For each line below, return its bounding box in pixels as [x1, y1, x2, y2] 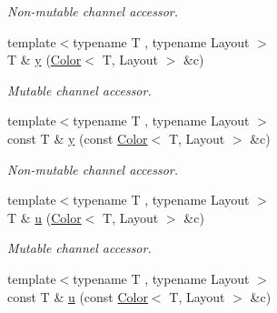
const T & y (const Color [7, 128, 148, 147]
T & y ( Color [7, 50, 82, 69]
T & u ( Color [7, 207, 82, 227]
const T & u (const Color [7, 287, 148, 306]
